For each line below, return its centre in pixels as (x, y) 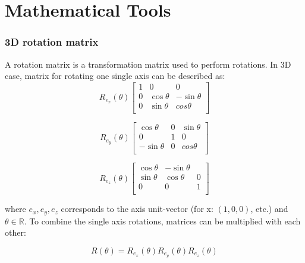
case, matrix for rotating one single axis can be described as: (115, 76)
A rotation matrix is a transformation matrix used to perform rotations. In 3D (148, 64)
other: (15, 232)
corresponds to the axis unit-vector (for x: (137, 209)
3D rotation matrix (52, 42)
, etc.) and (269, 209)
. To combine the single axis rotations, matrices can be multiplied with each (162, 221)
